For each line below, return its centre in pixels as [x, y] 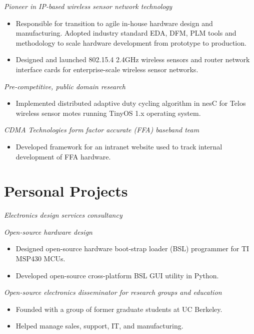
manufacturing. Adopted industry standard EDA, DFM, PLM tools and [126, 33]
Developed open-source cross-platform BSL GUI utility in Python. [117, 275]
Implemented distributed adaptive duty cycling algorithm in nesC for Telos [131, 103]
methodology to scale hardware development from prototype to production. [131, 42]
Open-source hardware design [48, 231]
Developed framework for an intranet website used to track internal [119, 146]
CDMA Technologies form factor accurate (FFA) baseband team [102, 130]
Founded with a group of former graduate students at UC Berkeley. [119, 309]
